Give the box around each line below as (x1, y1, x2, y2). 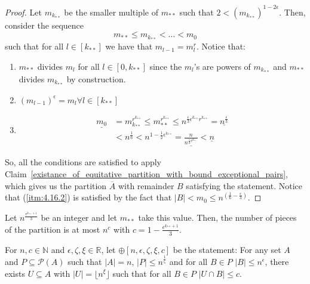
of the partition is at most (5, 223, 100, 235)
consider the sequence (5, 18, 84, 31)
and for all (169, 255, 208, 267)
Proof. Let (5, 5, 42, 18)
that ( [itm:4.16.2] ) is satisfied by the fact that (5, 191, 172, 203)
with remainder (118, 179, 174, 192)
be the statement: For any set (173, 243, 281, 255)
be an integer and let (41, 211, 118, 224)
